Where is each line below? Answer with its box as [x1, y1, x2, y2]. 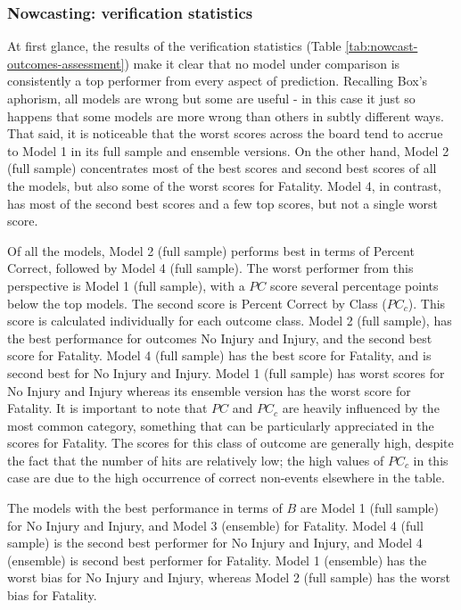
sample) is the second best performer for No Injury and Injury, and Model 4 [7, 533, 423, 552]
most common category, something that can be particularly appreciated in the [7, 416, 434, 434]
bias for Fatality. [7, 586, 97, 605]
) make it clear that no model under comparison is [124, 54, 400, 72]
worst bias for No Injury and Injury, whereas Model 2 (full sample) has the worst [7, 568, 450, 587]
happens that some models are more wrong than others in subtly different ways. [7, 106, 444, 125]
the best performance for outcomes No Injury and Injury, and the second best [7, 328, 432, 347]
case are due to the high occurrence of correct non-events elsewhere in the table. [7, 468, 445, 487]
